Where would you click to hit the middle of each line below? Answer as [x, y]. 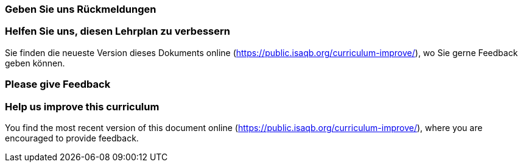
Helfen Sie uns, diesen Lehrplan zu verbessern [118, 31]
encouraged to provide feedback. [72, 138]
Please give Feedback [58, 84]
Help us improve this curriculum [82, 106]
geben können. [35, 63]
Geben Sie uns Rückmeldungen [81, 9]
